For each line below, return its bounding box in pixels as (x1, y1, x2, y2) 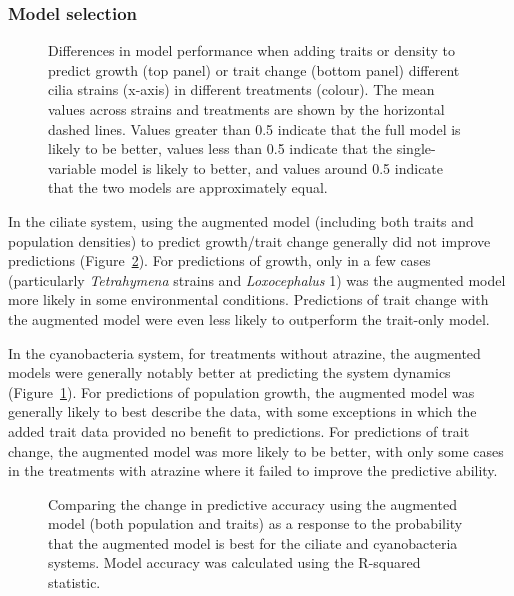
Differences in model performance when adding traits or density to (48, 40, 456, 61)
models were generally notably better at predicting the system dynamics (8, 362, 451, 383)
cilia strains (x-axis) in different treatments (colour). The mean (48, 79, 435, 100)
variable (48, 157, 96, 178)
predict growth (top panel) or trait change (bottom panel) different (48, 59, 460, 80)
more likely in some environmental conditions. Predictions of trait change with (8, 289, 489, 310)
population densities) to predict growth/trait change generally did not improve (8, 230, 491, 251)
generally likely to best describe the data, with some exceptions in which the (8, 401, 477, 422)
